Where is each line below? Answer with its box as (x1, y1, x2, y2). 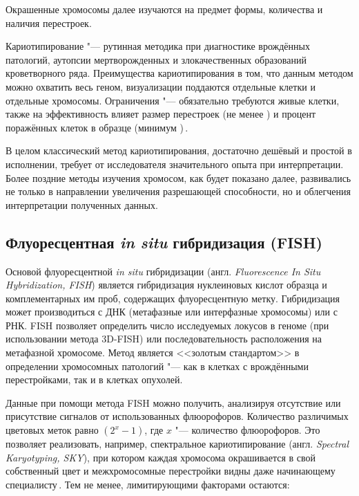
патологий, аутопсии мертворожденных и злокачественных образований (6, 52, 307, 66)
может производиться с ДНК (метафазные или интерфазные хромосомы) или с (6, 304, 338, 319)
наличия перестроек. (6, 15, 92, 30)
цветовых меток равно (6, 423, 99, 437)
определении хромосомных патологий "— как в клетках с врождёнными (6, 358, 309, 373)
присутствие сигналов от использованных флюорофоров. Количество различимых (6, 409, 349, 423)
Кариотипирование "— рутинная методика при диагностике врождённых (6, 39, 310, 53)
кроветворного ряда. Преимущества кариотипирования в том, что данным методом (6, 66, 353, 80)
